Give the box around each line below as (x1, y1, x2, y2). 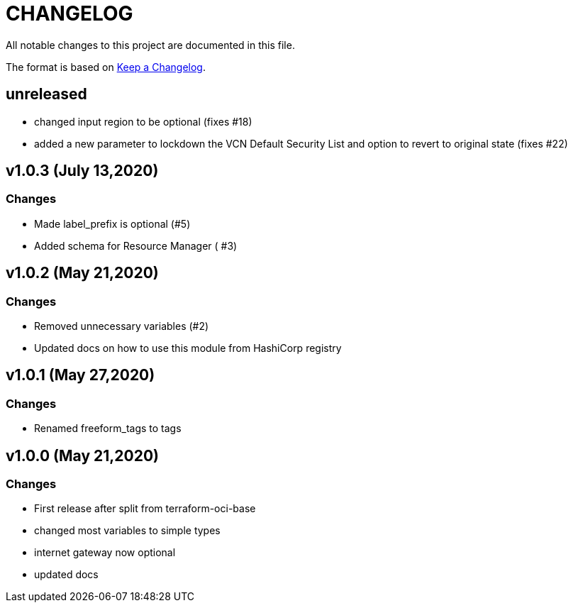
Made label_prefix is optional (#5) (34, 217, 191, 230)
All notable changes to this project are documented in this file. (6, 38, 295, 51)
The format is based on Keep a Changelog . (6, 60, 206, 73)
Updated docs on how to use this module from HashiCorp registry (34, 342, 342, 355)
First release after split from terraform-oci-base (34, 502, 256, 515)
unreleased (6, 85, 87, 104)
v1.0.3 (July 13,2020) (6, 162, 159, 180)
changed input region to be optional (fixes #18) (34, 115, 252, 128)
